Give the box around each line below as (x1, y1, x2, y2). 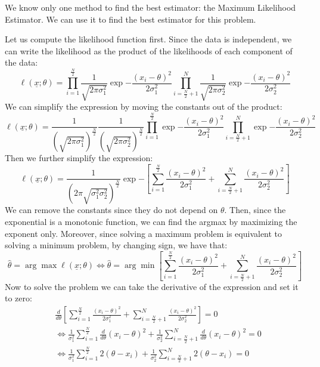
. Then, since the (224, 203, 286, 216)
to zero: (5, 292, 32, 304)
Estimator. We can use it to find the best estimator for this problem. (5, 13, 256, 25)
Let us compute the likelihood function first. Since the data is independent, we (5, 33, 292, 45)
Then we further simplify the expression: (5, 152, 153, 164)
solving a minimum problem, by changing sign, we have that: (5, 239, 228, 251)
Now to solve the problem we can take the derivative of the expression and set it (5, 280, 299, 292)
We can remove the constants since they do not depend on (5, 203, 218, 216)
